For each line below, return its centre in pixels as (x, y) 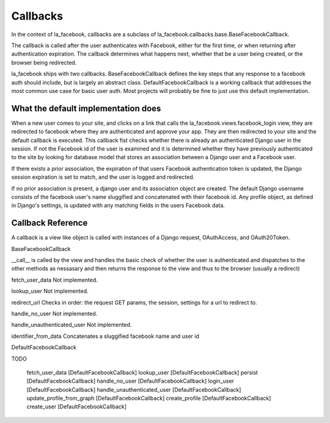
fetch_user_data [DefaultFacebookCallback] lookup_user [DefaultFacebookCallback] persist (142, 372)
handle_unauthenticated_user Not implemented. (71, 325)
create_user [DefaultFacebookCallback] (77, 406)
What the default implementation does (86, 108)
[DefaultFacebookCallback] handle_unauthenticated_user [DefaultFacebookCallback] (134, 389)
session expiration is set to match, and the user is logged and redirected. (103, 177)
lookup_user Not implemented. (50, 291)
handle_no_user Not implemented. (54, 313)
